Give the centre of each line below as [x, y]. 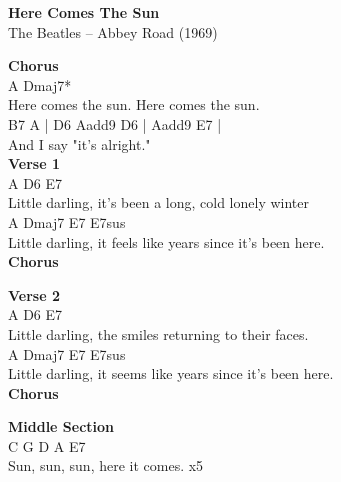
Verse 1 [34, 163]
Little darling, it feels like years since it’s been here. [166, 241]
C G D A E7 [47, 445]
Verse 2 [34, 294]
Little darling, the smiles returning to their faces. [158, 333]
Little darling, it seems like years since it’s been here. [171, 373]
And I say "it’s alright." [79, 143]
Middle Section [61, 426]
